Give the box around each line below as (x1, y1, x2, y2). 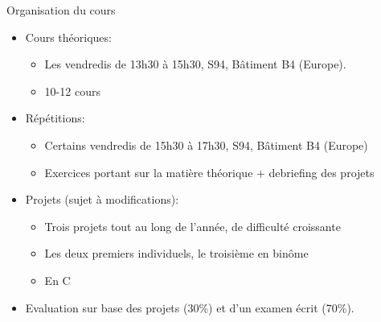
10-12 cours (44, 82, 100, 99)
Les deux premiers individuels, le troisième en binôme (44, 245, 309, 262)
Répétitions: (25, 109, 85, 126)
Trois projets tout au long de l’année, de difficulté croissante (44, 217, 341, 234)
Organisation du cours (6, 2, 116, 18)
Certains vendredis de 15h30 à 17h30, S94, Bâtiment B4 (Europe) (44, 136, 368, 153)
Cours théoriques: (25, 28, 112, 45)
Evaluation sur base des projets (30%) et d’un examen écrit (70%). (25, 299, 354, 316)
